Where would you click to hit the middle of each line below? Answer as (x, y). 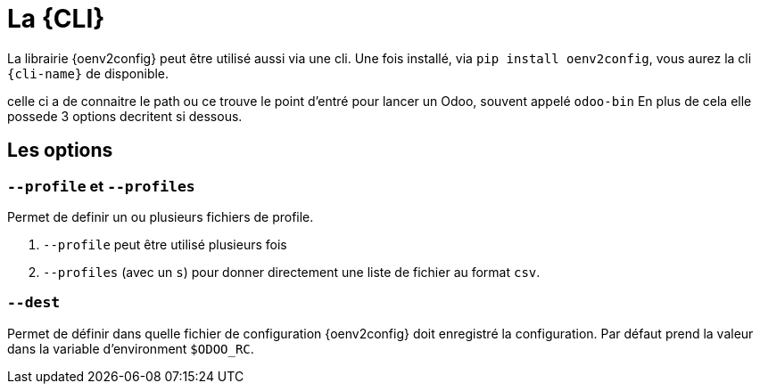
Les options (60, 151)
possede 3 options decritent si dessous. (125, 116)
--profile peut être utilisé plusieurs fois (165, 244)
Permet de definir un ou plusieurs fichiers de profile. (161, 216)
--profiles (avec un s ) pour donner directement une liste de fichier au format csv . (292, 272)
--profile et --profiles (101, 186)
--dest (34, 303)
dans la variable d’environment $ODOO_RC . (131, 348)
